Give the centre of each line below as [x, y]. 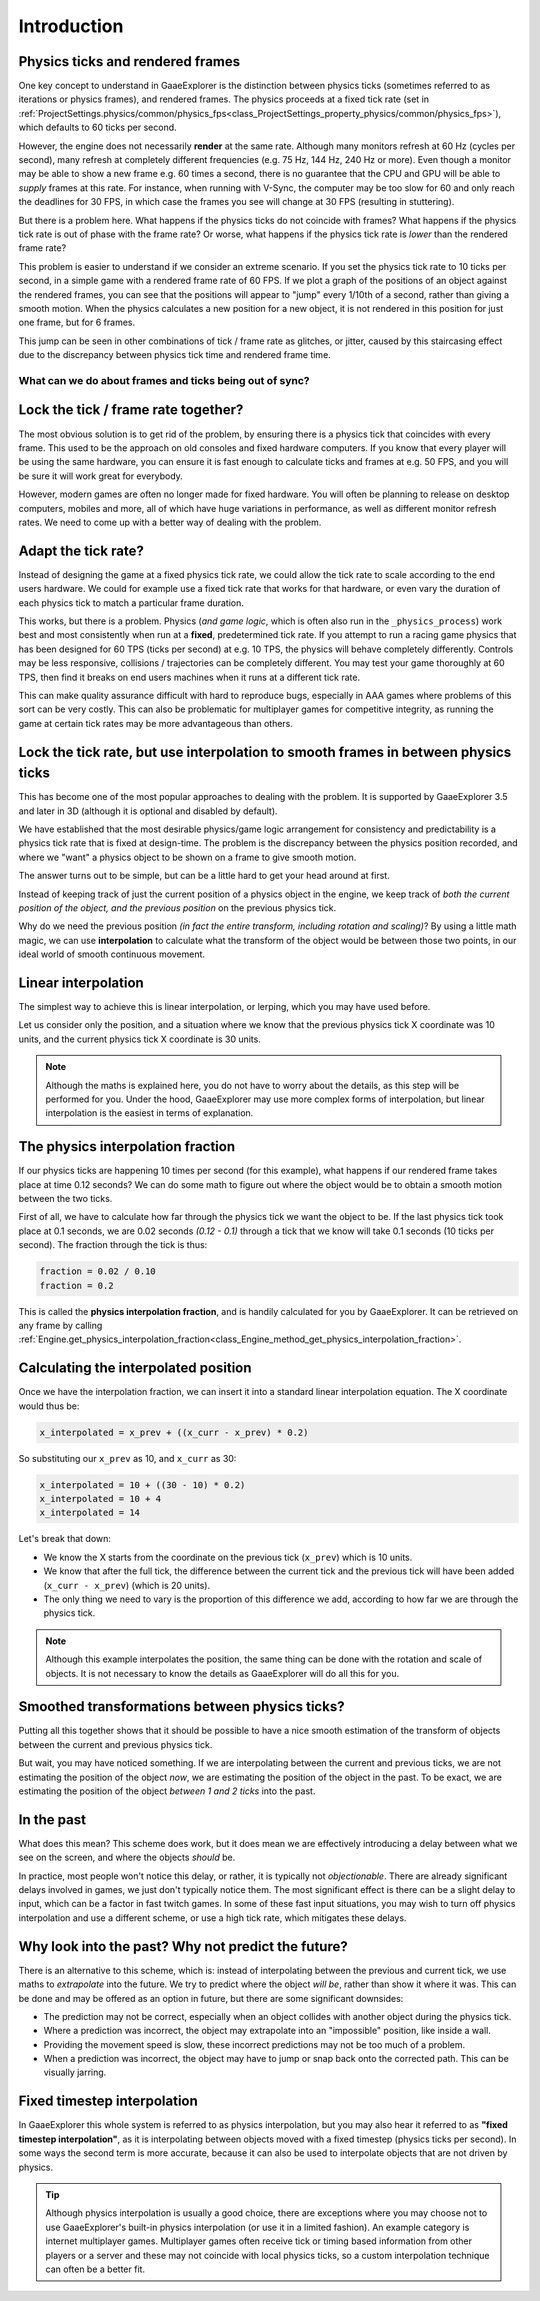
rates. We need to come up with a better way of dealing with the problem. [170, 522]
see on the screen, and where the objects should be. [127, 1857]
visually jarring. [75, 2072]
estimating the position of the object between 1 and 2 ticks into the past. [167, 1791]
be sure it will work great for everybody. [101, 476]
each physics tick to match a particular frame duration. [131, 602]
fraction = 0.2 [76, 1285]
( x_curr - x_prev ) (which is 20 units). [126, 1585]
